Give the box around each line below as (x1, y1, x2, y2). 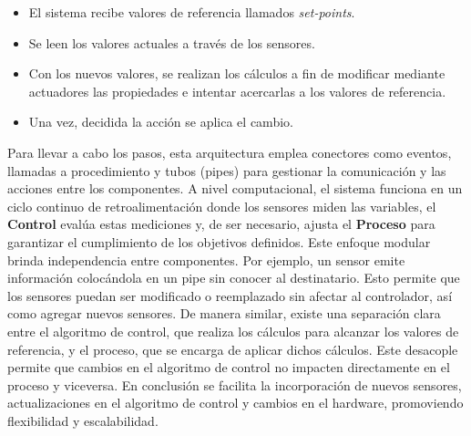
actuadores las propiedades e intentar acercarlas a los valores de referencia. (28, 81, 446, 100)
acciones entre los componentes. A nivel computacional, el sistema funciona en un (7, 179, 463, 198)
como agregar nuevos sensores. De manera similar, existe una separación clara (7, 304, 441, 323)
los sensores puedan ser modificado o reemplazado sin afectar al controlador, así (7, 285, 453, 305)
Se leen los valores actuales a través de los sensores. (28, 33, 315, 52)
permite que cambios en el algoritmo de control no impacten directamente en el (7, 358, 450, 377)
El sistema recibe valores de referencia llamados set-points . (28, 3, 355, 21)
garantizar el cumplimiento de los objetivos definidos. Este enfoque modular (7, 232, 431, 251)
